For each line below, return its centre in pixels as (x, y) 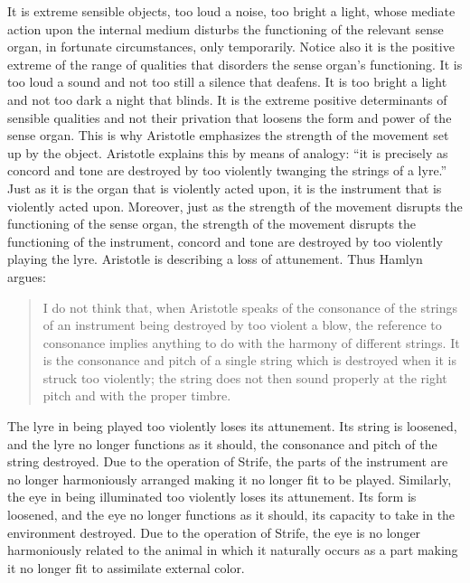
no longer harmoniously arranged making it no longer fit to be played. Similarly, (230, 479)
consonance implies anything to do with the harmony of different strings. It (251, 342)
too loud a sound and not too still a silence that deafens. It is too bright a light (227, 82)
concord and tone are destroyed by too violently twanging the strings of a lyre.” (227, 170)
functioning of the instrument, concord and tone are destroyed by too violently (225, 241)
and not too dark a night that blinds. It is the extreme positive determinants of (227, 99)
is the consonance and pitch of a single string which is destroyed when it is (249, 360)
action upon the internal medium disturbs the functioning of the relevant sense (226, 28)
